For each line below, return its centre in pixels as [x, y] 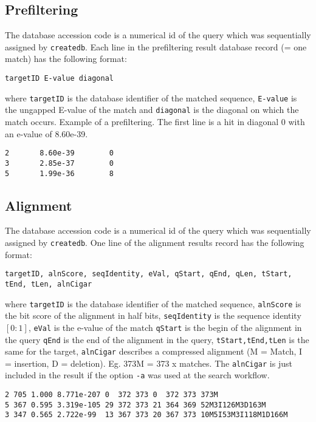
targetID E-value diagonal [59, 79]
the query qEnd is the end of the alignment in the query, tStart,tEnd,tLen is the [157, 339]
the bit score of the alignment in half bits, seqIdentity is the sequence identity [153, 315]
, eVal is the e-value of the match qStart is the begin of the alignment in [165, 327]
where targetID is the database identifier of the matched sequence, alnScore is [153, 303]
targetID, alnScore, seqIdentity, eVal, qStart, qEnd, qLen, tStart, [149, 274]
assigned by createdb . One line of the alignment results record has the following [155, 242]
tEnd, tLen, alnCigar [49, 284]
